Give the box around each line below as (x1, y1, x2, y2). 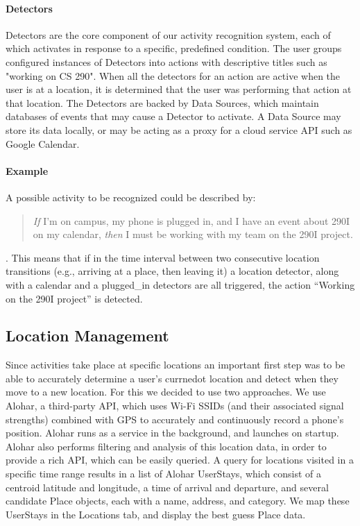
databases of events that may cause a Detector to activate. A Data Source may (6, 109, 341, 124)
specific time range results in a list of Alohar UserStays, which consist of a (6, 466, 321, 481)
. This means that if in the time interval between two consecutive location (6, 250, 320, 264)
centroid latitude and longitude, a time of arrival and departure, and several (6, 480, 329, 494)
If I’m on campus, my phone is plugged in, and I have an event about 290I (33, 213, 350, 228)
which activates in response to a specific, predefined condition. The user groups (6, 41, 342, 56)
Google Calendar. (6, 136, 80, 151)
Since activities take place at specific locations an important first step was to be (6, 357, 345, 372)
